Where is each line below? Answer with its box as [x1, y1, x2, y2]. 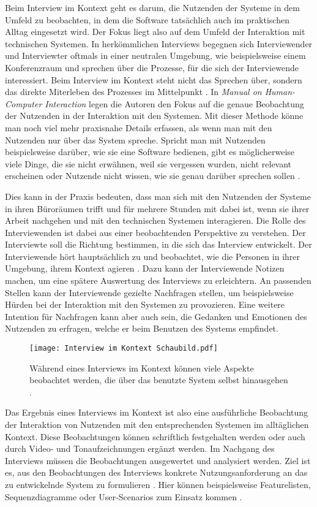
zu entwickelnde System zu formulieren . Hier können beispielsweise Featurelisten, [5, 478, 311, 491]
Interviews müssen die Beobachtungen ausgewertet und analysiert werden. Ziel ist [5, 454, 311, 467]
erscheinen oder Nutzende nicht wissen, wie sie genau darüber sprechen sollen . [5, 169, 300, 182]
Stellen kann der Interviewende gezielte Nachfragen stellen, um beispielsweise [5, 286, 294, 299]
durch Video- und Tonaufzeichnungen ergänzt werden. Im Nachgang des [5, 442, 275, 455]
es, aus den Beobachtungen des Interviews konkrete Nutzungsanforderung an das [5, 466, 308, 479]
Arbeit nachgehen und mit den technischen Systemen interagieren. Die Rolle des [5, 214, 306, 227]
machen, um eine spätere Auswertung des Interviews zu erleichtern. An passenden [5, 274, 311, 287]
